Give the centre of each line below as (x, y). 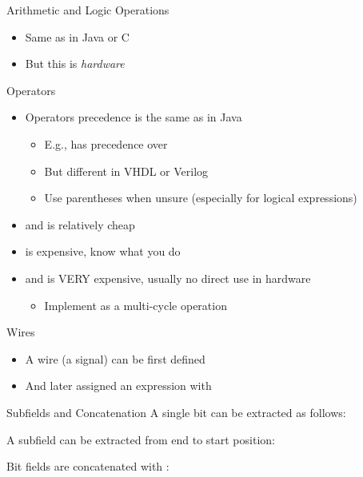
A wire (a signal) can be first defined (115, 358)
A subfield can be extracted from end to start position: (141, 439)
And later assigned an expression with (118, 386)
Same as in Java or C (77, 36)
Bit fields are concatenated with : (88, 466)
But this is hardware (75, 64)
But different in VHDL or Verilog (126, 171)
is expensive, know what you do (103, 251)
